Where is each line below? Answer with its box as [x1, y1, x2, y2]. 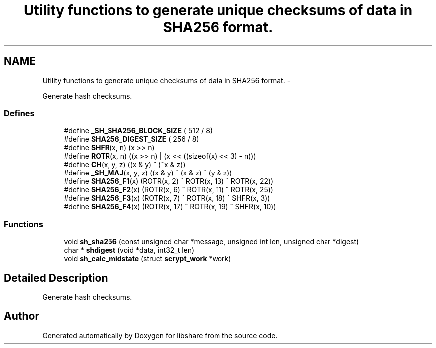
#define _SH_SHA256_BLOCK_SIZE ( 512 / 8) [64, 126, 213, 135]
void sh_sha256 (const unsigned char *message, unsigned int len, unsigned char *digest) [64, 237, 359, 246]
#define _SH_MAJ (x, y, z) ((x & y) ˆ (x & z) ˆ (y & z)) [64, 169, 232, 177]
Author [4, 310, 39, 323]
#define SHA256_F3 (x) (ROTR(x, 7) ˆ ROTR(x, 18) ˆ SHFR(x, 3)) [64, 194, 270, 203]
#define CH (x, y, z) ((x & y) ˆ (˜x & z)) [64, 160, 186, 169]
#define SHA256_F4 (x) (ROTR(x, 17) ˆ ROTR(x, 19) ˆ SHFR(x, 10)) [64, 202, 276, 211]
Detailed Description [4, 271, 108, 284]
